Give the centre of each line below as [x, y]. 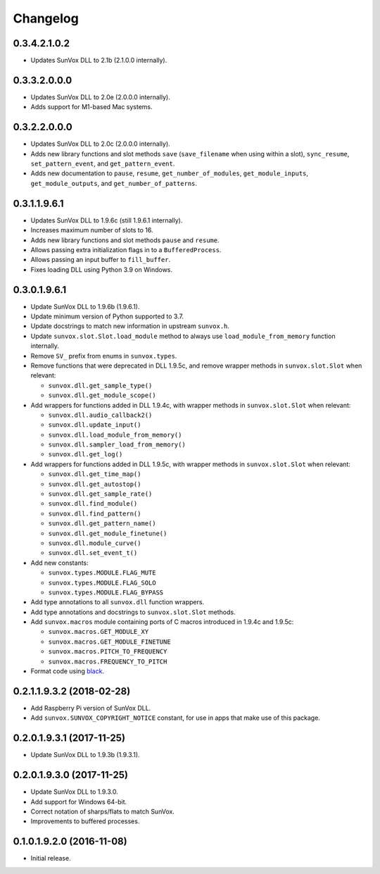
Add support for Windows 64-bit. [79, 801]
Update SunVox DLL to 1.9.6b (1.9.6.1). [85, 306]
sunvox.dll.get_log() [85, 455]
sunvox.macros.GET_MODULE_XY [99, 632]
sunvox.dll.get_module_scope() [102, 395]
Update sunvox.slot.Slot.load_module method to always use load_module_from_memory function [183, 336]
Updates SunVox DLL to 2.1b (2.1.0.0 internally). [99, 61]
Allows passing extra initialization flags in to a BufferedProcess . [126, 249]
